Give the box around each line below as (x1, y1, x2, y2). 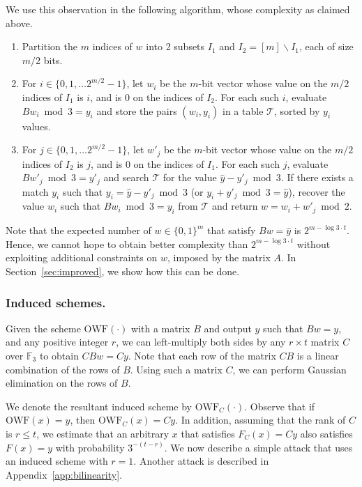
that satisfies (181, 426, 235, 440)
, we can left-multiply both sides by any (116, 334, 286, 349)
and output (204, 320, 252, 335)
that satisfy (206, 223, 256, 238)
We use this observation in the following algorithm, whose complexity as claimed (6, 2, 350, 16)
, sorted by (273, 103, 320, 118)
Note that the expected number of (6, 223, 151, 238)
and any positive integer (6, 334, 109, 349)
